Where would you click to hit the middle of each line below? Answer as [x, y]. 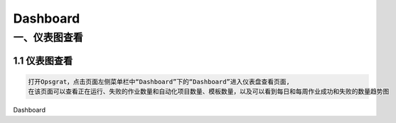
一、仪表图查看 [48, 37]
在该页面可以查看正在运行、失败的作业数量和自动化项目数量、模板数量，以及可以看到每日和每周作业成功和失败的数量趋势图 [209, 92]
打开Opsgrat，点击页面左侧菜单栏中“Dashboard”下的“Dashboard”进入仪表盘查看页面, [159, 82]
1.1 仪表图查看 [43, 60]
